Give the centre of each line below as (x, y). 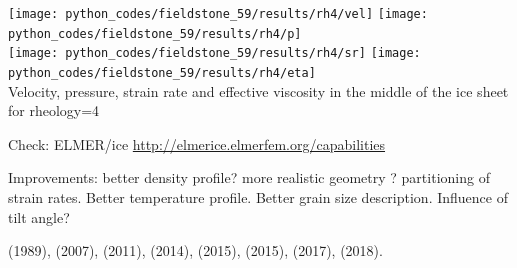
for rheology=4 (54, 110)
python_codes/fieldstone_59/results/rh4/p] (155, 33)
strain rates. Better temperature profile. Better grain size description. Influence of (258, 197)
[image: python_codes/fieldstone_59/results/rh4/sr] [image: (214, 53)
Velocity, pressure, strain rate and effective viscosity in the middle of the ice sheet (258, 90)
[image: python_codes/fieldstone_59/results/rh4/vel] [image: (218, 14)
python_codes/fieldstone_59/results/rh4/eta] (162, 72)
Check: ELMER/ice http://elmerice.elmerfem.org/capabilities (197, 143)
